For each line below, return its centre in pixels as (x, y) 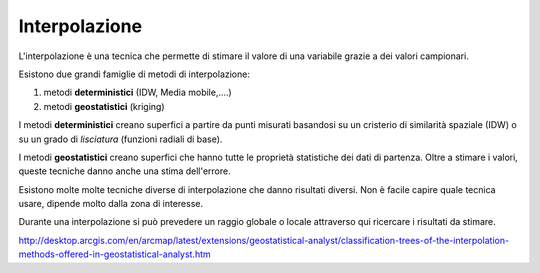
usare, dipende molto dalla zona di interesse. (111, 204)
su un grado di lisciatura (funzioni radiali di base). (120, 139)
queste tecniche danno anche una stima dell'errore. (125, 171)
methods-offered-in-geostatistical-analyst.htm (115, 254)
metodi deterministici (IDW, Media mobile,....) (137, 92)
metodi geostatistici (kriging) (104, 106)
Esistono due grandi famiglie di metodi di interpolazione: (134, 74)
